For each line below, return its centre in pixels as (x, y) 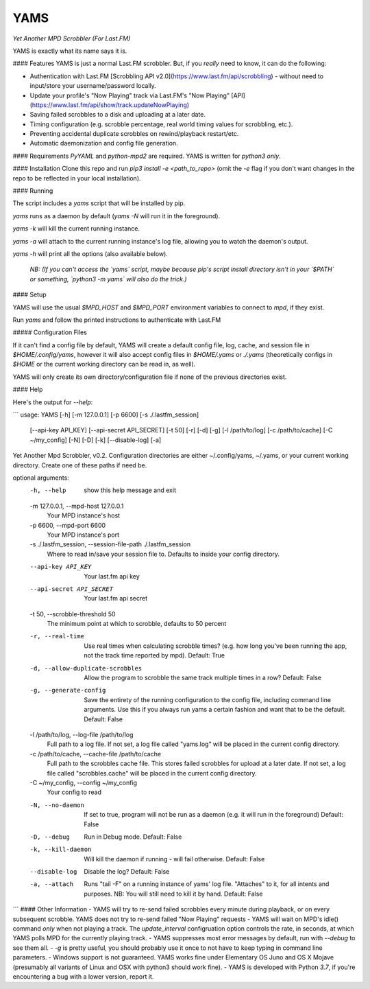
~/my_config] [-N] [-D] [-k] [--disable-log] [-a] (96, 440)
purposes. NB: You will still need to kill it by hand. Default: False (173, 894)
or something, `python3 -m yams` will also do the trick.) (109, 279)
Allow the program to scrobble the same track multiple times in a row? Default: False (203, 678)
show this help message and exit (130, 490)
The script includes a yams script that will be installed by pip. (99, 203)
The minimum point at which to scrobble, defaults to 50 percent (137, 624)
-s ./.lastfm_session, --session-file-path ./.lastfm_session (110, 544)
